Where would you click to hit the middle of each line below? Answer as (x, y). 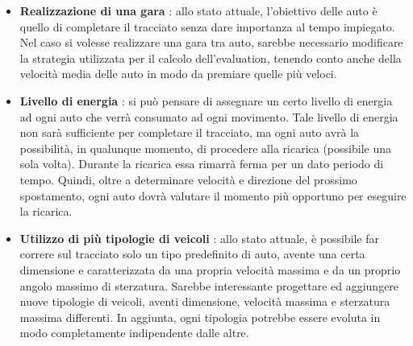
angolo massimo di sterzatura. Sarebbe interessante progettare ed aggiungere (209, 285)
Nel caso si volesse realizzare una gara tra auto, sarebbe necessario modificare (211, 42)
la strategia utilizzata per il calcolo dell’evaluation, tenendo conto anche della (211, 58)
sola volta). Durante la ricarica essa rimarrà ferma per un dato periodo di (202, 164)
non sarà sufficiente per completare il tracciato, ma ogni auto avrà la (190, 132)
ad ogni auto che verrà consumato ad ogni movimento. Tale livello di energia (209, 116)
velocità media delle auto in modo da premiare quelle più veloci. (178, 74)
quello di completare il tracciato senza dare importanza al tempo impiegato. (207, 26)
